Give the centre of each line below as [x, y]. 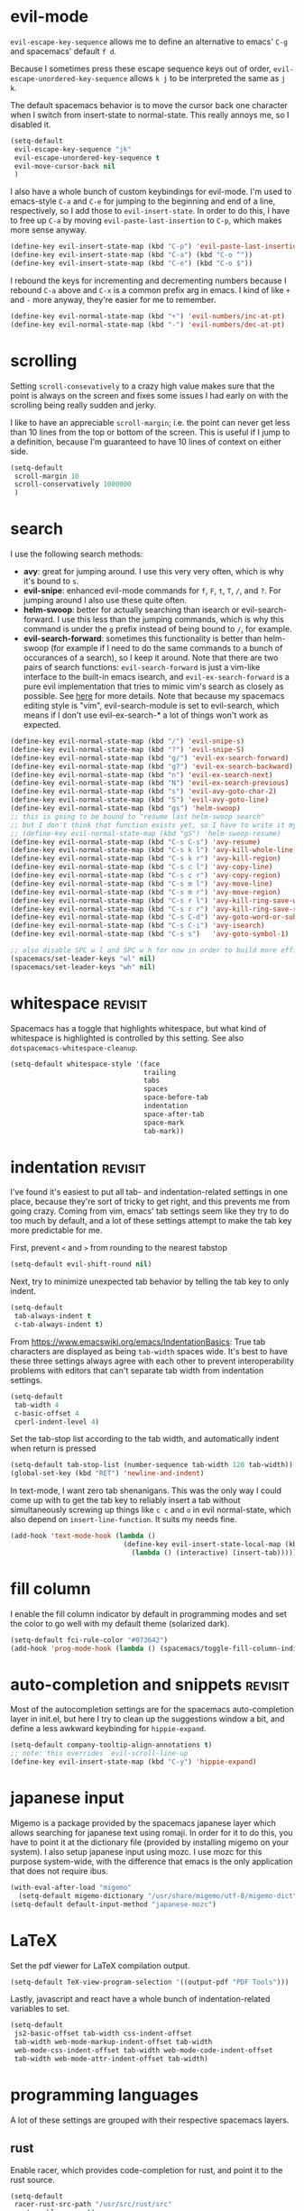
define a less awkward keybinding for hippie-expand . [108, 1729]
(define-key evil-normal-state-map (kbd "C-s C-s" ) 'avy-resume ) [135, 842]
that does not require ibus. [60, 1871]
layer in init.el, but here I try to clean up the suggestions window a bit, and [147, 1719]
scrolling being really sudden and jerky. [83, 405]
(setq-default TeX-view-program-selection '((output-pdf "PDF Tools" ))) [150, 1982]
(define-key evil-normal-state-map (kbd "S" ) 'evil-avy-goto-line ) [140, 800]
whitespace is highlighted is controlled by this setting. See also [127, 1038]
